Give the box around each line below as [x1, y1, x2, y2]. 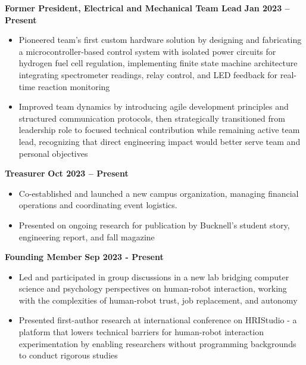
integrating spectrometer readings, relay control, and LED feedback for [18, 68, 278, 81]
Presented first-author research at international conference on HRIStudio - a [18, 314, 297, 326]
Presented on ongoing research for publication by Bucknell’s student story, [18, 218, 290, 231]
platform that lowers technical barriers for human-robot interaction [18, 326, 264, 338]
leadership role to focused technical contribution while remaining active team [18, 123, 300, 136]
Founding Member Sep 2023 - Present [5, 250, 164, 263]
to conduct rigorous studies [18, 349, 118, 361]
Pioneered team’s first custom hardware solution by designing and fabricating [18, 33, 302, 46]
